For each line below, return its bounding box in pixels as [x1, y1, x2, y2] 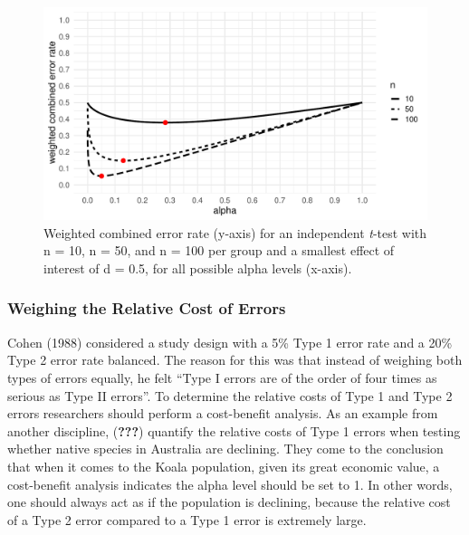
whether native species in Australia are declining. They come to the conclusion [7, 439, 444, 458]
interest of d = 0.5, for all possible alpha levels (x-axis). [43, 258, 352, 277]
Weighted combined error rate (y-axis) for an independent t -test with [43, 223, 427, 242]
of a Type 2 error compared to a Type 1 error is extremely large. [7, 510, 367, 529]
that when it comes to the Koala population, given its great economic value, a [7, 456, 440, 475]
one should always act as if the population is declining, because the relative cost [7, 492, 451, 511]
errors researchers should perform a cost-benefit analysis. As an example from [7, 404, 438, 423]
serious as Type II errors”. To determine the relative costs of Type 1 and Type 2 [7, 386, 453, 405]
